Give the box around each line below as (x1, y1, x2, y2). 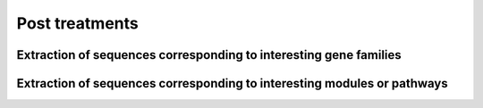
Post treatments (16, 13, 139, 33)
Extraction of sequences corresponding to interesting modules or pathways (16, 76, 448, 91)
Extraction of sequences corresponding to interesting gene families (16, 47, 402, 62)
